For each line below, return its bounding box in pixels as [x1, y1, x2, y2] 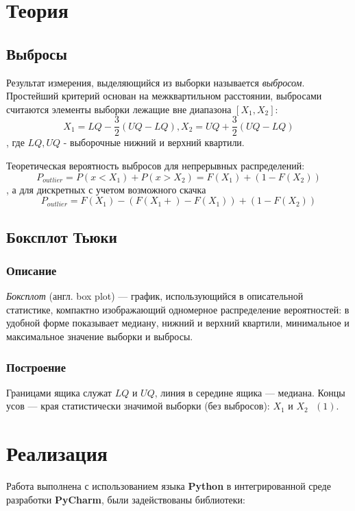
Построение [6, 358, 66, 375]
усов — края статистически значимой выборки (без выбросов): [6, 399, 270, 413]
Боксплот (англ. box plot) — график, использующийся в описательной [6, 289, 304, 303]
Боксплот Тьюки [6, 226, 117, 247]
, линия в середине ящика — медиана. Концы [154, 385, 345, 399]
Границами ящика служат [6, 385, 112, 399]
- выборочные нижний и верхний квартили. [63, 135, 245, 150]
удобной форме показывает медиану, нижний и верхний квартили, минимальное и [6, 316, 350, 330]
